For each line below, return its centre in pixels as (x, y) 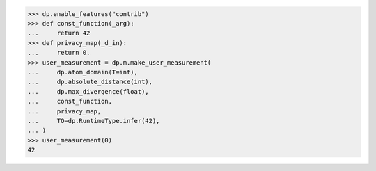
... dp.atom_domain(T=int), (83, 72)
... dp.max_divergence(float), (88, 91)
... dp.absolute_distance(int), (90, 82)
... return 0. (59, 53)
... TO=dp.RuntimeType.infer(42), (94, 121)
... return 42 (59, 33)
